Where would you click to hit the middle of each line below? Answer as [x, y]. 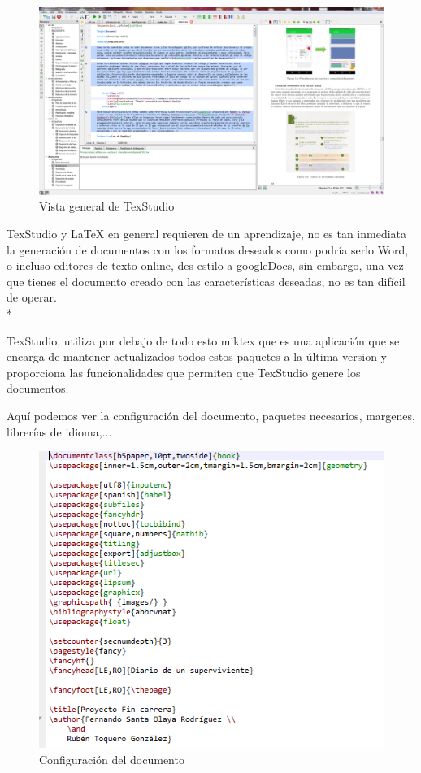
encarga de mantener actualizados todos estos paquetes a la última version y [197, 356]
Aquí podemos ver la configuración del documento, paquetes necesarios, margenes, [211, 415]
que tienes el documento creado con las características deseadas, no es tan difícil [206, 281]
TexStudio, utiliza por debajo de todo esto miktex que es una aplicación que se [203, 340]
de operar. [32, 297]
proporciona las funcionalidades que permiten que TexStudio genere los [184, 372]
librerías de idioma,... [59, 431]
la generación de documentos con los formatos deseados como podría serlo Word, [208, 249]
